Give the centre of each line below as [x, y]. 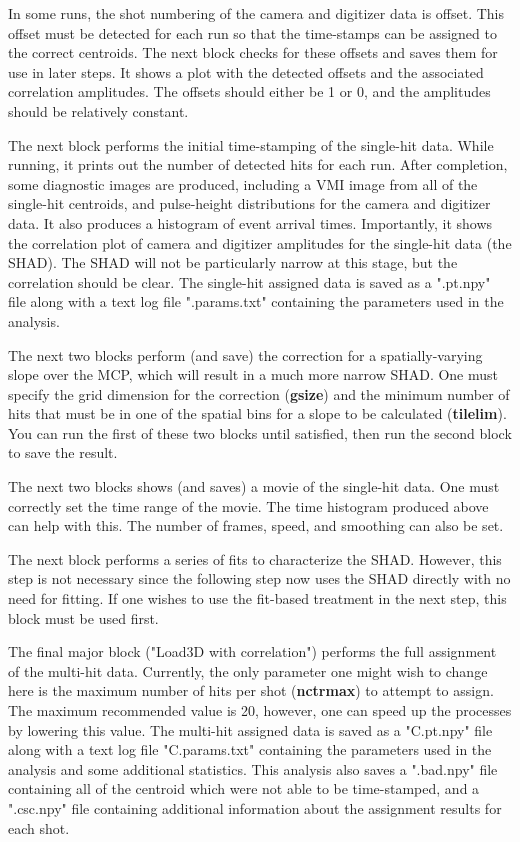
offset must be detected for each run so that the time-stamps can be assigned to [252, 32]
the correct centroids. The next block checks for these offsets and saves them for [253, 52]
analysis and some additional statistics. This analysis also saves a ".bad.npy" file [253, 768]
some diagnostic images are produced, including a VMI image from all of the [243, 183]
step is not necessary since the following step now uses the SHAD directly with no [259, 578]
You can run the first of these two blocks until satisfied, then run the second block [260, 432]
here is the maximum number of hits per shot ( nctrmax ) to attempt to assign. [251, 690]
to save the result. [63, 452]
